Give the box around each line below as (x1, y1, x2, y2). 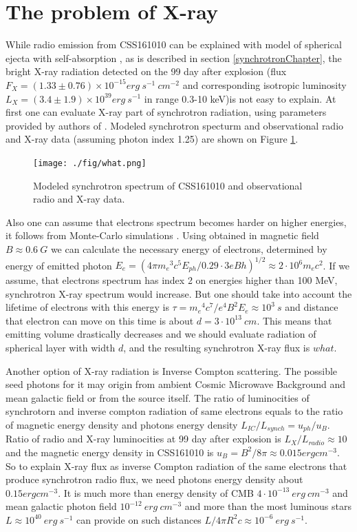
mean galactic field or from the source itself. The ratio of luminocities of (6, 390, 310, 405)
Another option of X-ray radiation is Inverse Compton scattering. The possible (6, 363, 338, 378)
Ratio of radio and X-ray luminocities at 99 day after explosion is (6, 431, 281, 446)
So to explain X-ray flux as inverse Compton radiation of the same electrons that (6, 458, 347, 473)
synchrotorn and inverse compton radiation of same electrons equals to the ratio (6, 404, 343, 418)
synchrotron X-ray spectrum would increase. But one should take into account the (6, 286, 352, 300)
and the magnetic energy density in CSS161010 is (6, 444, 214, 459)
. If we (323, 258, 350, 272)
